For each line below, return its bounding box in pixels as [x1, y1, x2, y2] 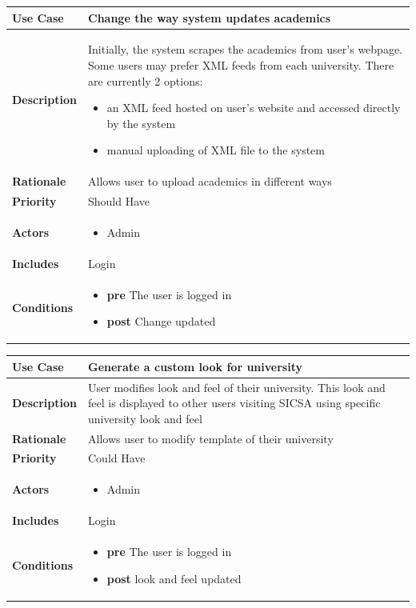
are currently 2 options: [88, 72, 203, 89]
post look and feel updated [106, 570, 242, 586]
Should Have [88, 193, 150, 209]
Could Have [88, 450, 146, 466]
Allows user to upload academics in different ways [88, 173, 332, 190]
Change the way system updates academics [88, 9, 331, 26]
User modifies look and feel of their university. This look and [88, 378, 386, 395]
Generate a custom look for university [88, 358, 302, 374]
